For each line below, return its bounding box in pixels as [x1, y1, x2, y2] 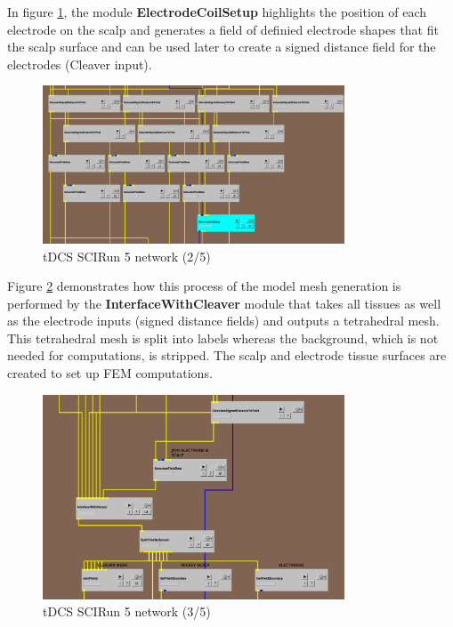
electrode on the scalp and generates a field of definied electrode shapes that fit [7, 20, 439, 38]
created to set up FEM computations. [7, 364, 213, 382]
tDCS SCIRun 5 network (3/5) [43, 602, 211, 621]
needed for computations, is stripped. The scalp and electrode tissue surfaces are [7, 346, 447, 365]
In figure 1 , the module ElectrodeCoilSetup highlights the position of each [7, 3, 427, 20]
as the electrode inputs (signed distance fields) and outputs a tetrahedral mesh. [7, 311, 440, 330]
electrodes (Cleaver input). [7, 54, 152, 73]
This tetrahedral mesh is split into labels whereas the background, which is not [7, 328, 439, 347]
